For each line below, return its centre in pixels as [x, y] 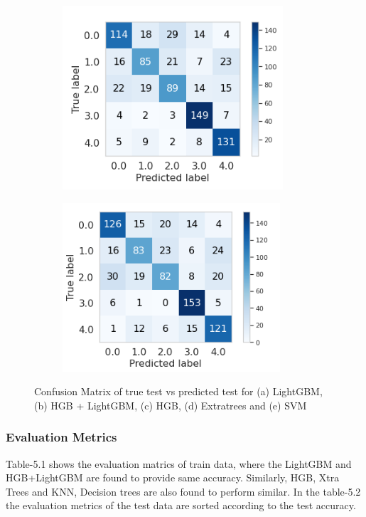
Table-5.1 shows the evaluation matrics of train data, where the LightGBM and [179, 463]
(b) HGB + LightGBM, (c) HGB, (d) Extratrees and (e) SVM [171, 405]
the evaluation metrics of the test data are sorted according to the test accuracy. [181, 505]
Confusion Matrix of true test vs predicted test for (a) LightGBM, [178, 391]
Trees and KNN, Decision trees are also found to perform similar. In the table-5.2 [183, 491]
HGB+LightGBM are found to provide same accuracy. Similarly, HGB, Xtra [173, 477]
